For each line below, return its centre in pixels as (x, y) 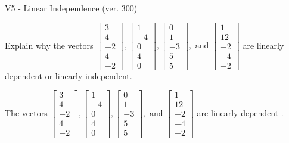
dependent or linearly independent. (69, 75)
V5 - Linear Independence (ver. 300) (71, 8)
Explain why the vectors (49, 45)
